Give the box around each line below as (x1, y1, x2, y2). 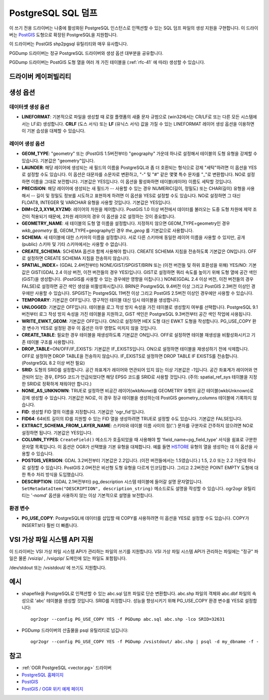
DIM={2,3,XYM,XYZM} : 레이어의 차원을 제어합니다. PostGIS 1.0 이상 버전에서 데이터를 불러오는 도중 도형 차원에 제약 (21, 206, 252, 212)
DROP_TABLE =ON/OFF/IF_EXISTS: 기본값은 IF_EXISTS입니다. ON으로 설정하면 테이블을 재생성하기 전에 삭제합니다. (21, 346, 249, 352)
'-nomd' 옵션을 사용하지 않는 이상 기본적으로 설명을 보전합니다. (30, 493, 154, 499)
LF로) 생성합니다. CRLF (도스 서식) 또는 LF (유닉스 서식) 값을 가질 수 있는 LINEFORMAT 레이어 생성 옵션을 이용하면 (30, 121, 255, 127)
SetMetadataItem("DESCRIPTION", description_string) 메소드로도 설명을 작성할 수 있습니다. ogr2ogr (21, 485, 243, 491)
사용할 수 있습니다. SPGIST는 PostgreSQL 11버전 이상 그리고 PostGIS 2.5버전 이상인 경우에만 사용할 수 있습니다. (35, 290, 254, 296)
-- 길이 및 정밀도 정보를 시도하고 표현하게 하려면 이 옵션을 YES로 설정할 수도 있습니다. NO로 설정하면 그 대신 (30, 192, 241, 198)
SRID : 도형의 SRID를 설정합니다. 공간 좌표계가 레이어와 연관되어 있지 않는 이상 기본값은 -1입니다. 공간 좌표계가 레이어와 (21, 367, 253, 373)
